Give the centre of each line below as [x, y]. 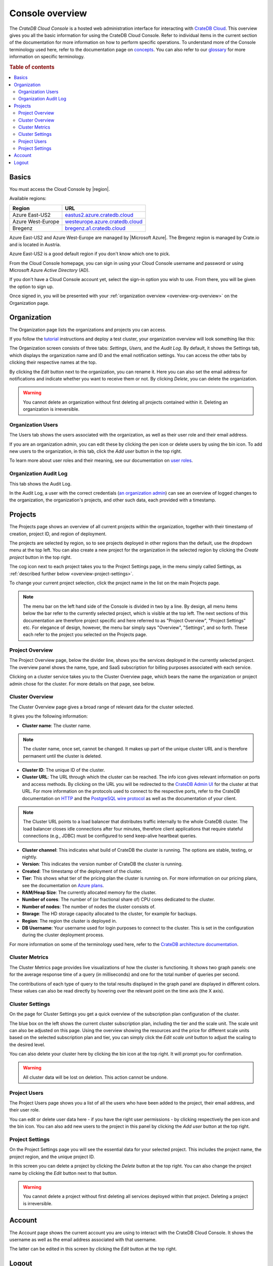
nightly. [30, 857]
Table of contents [32, 67]
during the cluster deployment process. [63, 935]
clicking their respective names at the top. [53, 363]
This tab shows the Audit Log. [40, 484]
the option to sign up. [32, 287]
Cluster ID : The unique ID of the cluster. [63, 770]
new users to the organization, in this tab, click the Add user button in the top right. [96, 451]
